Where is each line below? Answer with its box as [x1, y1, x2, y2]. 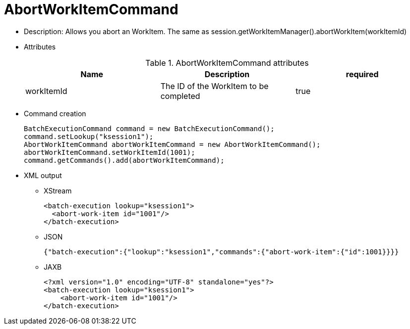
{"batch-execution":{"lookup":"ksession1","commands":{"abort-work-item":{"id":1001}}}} [44, 247, 399, 256]
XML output [24, 171, 62, 180]
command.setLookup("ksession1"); [24, 132, 154, 141]
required [346, 69, 379, 79]
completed [160, 91, 200, 101]
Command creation [24, 109, 86, 118]
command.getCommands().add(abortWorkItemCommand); [24, 156, 225, 164]
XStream [44, 186, 72, 195]
